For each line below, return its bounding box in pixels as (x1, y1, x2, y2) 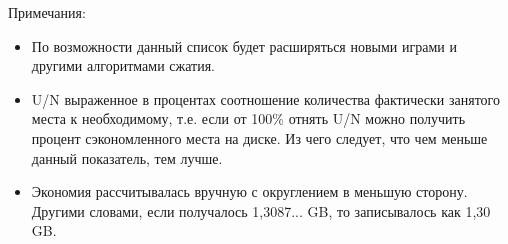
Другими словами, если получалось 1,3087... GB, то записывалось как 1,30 (31, 200, 491, 221)
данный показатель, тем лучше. (31, 147, 223, 168)
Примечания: (8, 2, 86, 22)
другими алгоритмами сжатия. (31, 55, 215, 76)
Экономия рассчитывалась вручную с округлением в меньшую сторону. (31, 181, 468, 202)
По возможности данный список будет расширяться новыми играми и (31, 35, 457, 56)
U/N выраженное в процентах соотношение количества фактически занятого (31, 88, 500, 109)
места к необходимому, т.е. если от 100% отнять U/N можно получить (31, 108, 466, 129)
